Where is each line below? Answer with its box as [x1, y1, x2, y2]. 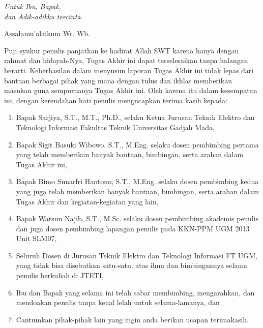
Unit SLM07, [16, 233, 57, 244]
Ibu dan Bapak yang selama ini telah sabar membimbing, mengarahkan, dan [16, 287, 255, 297]
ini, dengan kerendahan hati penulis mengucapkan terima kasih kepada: [4, 95, 227, 105]
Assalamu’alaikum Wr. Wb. [4, 28, 90, 39]
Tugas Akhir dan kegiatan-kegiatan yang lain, [16, 196, 159, 206]
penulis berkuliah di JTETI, [16, 270, 104, 281]
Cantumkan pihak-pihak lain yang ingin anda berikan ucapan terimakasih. [16, 314, 249, 324]
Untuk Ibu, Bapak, [4, 1, 61, 11]
